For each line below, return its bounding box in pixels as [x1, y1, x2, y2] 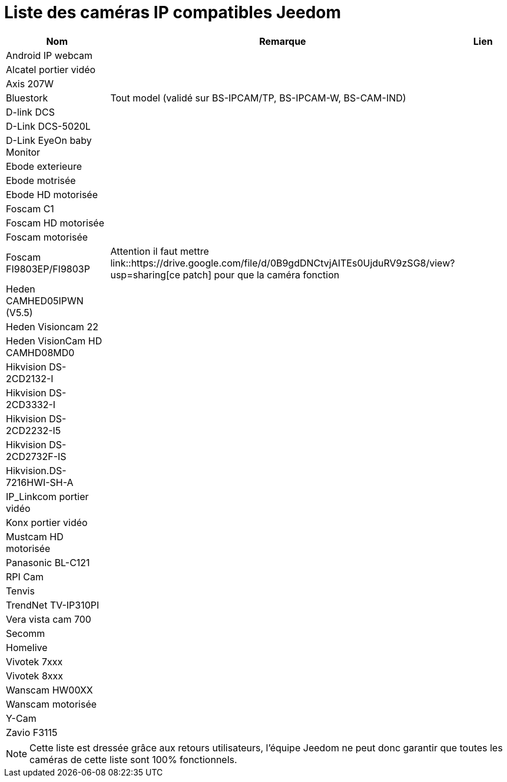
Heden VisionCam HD [6, 334, 102, 347]
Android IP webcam [6, 49, 93, 61]
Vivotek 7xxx [6, 655, 63, 668]
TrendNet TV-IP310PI [6, 599, 100, 611]
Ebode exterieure [6, 160, 82, 172]
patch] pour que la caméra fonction [183, 268, 340, 281]
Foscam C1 [6, 202, 54, 215]
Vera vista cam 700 [6, 613, 91, 625]
